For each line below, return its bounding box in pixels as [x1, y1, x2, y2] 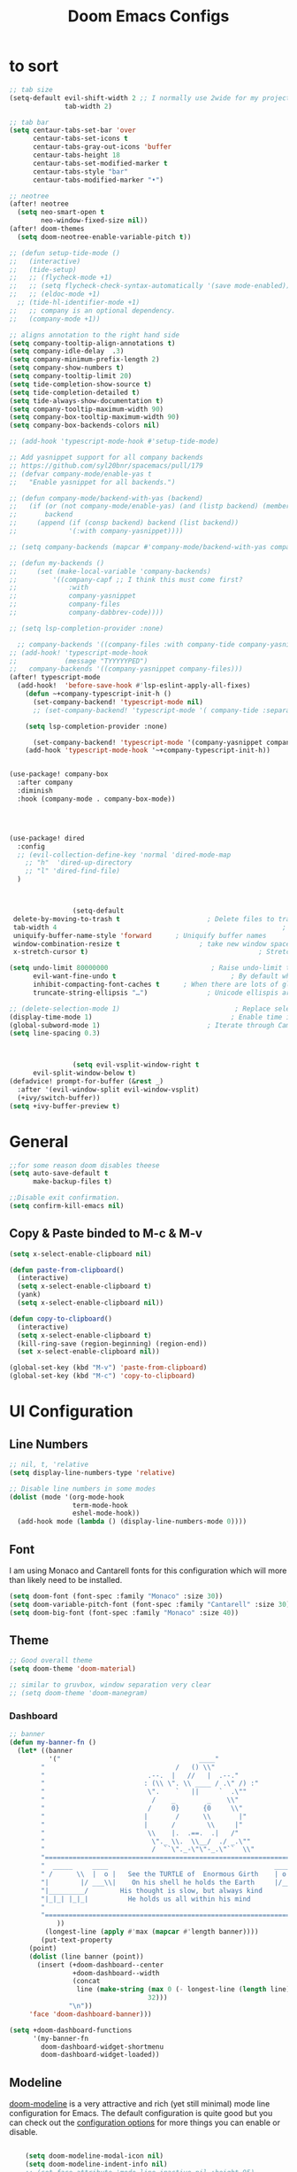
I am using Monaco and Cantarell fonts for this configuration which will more [9, 1565, 287, 1576]
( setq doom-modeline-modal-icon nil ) [25, 2152, 164, 2160]
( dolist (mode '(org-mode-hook [9, 1493, 125, 1501]
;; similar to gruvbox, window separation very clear [9, 1680, 212, 1689]
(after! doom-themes [9, 224, 86, 234]
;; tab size [9, 85, 53, 94]
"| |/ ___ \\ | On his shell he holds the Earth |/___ [41, 1878, 294, 1887]
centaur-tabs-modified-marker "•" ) [32, 175, 164, 184]
